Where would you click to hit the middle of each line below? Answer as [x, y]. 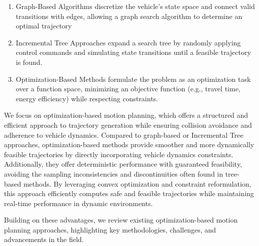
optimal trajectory [44, 26]
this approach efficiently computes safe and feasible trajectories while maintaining [129, 193]
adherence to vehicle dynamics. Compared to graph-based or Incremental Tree [124, 134]
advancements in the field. [44, 239]
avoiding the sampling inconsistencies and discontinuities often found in [114, 173]
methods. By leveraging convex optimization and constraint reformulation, [137, 183]
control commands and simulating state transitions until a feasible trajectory [133, 52]
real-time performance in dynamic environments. [78, 203]
